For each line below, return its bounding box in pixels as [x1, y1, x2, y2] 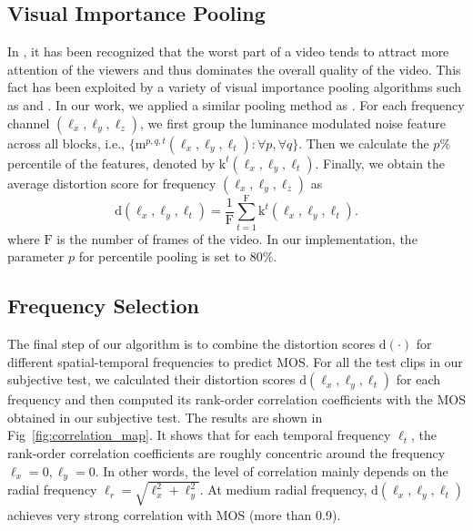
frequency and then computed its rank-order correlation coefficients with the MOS [7, 390, 467, 409]
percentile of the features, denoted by [7, 153, 216, 172]
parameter [7, 247, 65, 266]
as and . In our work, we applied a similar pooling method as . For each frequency [7, 95, 465, 114]
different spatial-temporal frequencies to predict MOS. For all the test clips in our [7, 352, 463, 371]
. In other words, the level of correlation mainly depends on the [95, 461, 448, 480]
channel [7, 113, 50, 132]
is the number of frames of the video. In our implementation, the [56, 229, 418, 248]
